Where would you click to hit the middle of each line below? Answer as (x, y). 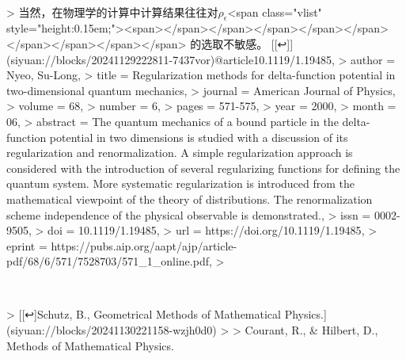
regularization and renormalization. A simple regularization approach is (180, 153)
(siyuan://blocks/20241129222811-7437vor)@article (130, 59)
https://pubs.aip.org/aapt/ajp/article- (144, 245)
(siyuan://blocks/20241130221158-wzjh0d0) (112, 330)
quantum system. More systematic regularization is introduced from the (181, 183)
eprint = (27, 245)
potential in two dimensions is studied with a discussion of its (199, 137)
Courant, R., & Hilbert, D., (311, 330)
